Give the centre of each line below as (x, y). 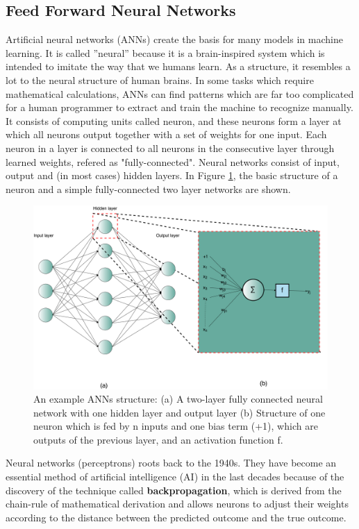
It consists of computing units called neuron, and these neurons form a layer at (174, 120)
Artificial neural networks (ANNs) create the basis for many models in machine (174, 39)
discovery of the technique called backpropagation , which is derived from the (174, 490)
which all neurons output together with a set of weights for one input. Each (166, 134)
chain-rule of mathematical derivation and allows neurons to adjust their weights (177, 504)
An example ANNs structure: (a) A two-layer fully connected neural (178, 399)
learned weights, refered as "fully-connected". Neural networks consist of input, (173, 161)
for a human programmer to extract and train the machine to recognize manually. (179, 107)
